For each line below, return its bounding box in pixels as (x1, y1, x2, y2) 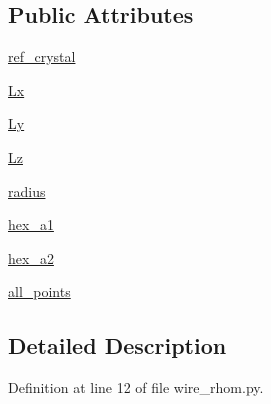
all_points (8, 281, 71, 302)
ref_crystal (8, 46, 76, 67)
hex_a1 (8, 214, 54, 235)
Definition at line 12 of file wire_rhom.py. (8, 377, 264, 398)
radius (8, 180, 46, 201)
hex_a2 (8, 247, 54, 268)
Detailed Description (8, 330, 227, 361)
